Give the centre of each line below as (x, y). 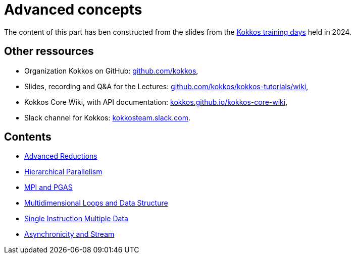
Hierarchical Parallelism (63, 172)
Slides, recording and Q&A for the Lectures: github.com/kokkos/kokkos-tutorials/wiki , (166, 86)
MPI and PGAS (48, 187)
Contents (28, 137)
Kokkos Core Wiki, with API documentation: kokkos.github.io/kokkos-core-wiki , (156, 102)
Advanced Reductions (61, 156)
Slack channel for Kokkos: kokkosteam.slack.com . (108, 117)
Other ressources (49, 51)
